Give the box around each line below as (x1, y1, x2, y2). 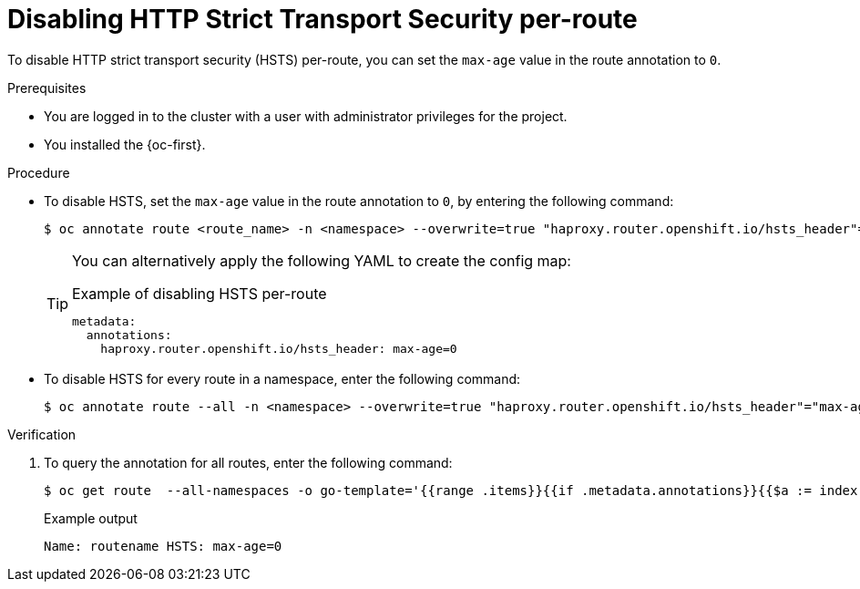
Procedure (7, 164, 70, 181)
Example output (44, 510, 138, 526)
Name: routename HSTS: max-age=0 (44, 538, 282, 553)
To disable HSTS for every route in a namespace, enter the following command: (44, 370, 521, 387)
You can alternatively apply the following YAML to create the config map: (72, 251, 571, 270)
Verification (7, 426, 77, 442)
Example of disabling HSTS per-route (72, 284, 327, 303)
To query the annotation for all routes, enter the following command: (44, 454, 453, 470)
